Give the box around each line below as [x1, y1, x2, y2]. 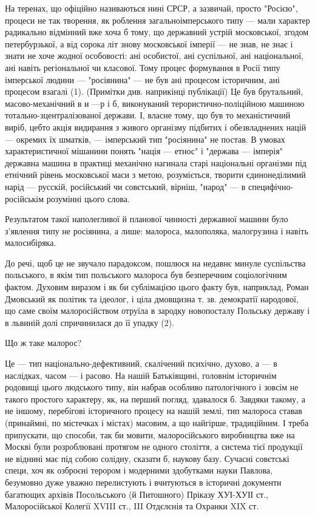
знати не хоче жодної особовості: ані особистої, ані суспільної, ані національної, [5, 49, 303, 62]
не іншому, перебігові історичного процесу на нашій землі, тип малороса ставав [5, 404, 302, 417]
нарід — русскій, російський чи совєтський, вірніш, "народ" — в [5, 180, 246, 192]
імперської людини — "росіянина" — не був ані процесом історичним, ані [5, 73, 280, 86]
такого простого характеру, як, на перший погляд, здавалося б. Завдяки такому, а [5, 392, 305, 405]
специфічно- [248, 180, 294, 192]
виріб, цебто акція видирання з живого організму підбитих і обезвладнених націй [5, 120, 307, 133]
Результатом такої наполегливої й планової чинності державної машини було [5, 212, 288, 225]
